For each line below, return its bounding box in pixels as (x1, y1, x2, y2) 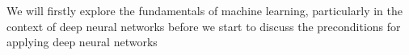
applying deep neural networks (6, 33, 158, 50)
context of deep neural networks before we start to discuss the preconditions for (6, 18, 401, 34)
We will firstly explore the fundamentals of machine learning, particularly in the (6, 2, 403, 18)
